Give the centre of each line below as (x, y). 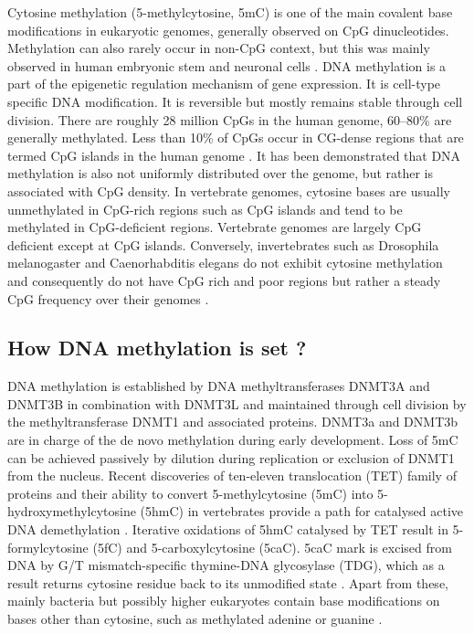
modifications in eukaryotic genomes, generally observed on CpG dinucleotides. (228, 30)
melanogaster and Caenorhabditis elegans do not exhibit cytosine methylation (225, 263)
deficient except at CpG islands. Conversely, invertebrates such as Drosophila (223, 244)
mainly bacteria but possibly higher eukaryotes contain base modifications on (224, 601)
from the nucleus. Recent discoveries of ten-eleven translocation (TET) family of (232, 475)
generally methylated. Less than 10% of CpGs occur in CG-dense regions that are (236, 137)
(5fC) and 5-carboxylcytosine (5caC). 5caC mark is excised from (272, 547)
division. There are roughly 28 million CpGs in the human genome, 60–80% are (230, 119)
